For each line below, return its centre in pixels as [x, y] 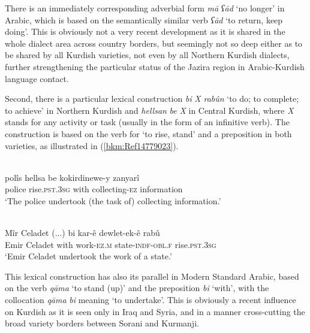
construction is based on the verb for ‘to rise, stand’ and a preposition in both [148, 133]
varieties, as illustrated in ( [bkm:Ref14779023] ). [92, 145]
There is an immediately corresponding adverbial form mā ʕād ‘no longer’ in [145, 8]
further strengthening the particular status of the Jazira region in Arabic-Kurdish [155, 66]
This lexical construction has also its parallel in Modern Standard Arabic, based [152, 276]
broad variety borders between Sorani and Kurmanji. [102, 323]
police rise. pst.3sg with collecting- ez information [94, 189]
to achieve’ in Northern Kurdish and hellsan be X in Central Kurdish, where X [149, 110]
